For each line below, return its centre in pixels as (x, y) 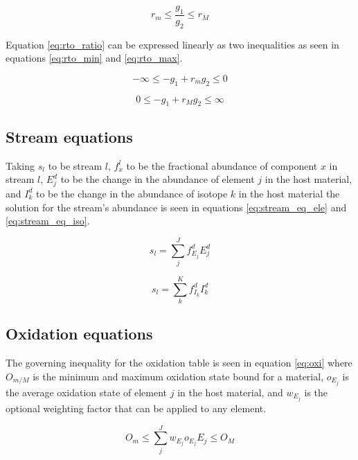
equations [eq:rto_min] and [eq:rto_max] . (94, 58)
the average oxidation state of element (87, 392)
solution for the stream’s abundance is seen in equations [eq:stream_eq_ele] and (176, 207)
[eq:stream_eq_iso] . (48, 221)
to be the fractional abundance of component (222, 165)
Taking (20, 165)
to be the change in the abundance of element (158, 179)
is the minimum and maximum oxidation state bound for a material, (178, 376)
